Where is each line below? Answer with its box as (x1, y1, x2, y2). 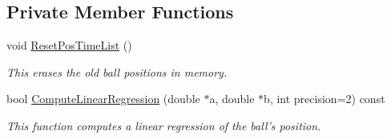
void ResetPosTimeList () (6, 37, 132, 54)
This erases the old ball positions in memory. (6, 63, 228, 80)
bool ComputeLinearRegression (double (6, 90, 200, 107)
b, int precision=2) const (264, 90, 385, 107)
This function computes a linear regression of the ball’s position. (6, 117, 321, 133)
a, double (209, 90, 255, 107)
